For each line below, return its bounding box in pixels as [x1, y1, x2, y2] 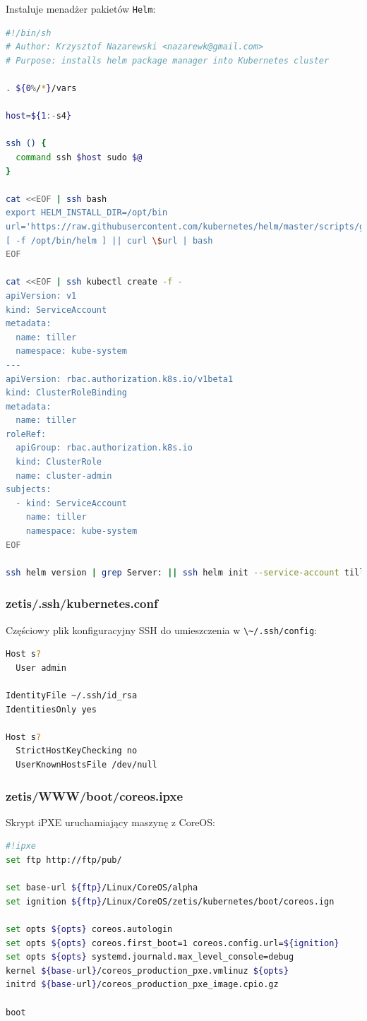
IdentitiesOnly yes [6, 704, 97, 715]
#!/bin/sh [6, 28, 52, 38]
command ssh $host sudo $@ [16, 153, 143, 162]
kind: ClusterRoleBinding [6, 388, 127, 398]
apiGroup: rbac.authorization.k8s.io [16, 443, 193, 453]
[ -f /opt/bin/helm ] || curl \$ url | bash [6, 235, 213, 246]
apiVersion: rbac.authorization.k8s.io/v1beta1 [6, 374, 234, 384]
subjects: [6, 484, 52, 495]
